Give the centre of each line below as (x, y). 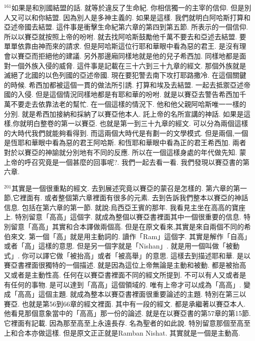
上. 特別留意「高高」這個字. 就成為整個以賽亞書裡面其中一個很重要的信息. (123, 217)
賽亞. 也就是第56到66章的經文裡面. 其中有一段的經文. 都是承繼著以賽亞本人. (125, 303)
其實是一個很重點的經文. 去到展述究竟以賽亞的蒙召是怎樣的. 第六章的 (122, 188)
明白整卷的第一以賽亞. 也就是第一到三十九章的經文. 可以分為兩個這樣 (137, 123)
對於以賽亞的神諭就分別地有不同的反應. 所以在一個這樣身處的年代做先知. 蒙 (125, 152)
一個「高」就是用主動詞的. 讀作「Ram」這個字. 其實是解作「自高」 (143, 236)
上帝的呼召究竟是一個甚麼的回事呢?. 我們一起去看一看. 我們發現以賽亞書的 (123, 162)
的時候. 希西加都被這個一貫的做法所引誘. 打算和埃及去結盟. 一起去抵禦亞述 (124, 84)
